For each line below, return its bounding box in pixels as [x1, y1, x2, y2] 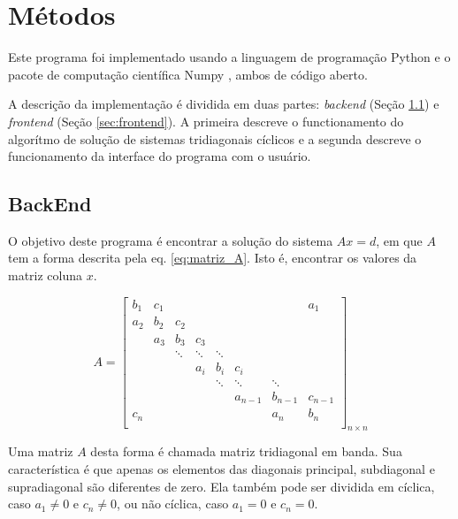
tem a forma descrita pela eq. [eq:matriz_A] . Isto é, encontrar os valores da [8, 248, 417, 267]
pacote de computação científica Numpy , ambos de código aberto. [8, 65, 368, 83]
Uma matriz [8, 442, 73, 461]
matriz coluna [8, 266, 83, 285]
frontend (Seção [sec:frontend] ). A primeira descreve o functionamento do [8, 111, 404, 130]
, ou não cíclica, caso [117, 494, 229, 513]
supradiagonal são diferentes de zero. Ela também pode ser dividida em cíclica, [8, 477, 435, 495]
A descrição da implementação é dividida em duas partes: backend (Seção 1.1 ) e [8, 95, 439, 113]
